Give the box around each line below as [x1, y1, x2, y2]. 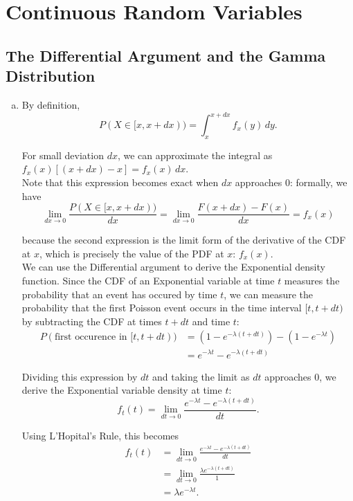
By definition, [21, 97, 80, 111]
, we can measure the [224, 286, 314, 301]
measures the [284, 273, 340, 288]
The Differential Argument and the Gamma [6, 44, 326, 66]
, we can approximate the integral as [117, 147, 273, 162]
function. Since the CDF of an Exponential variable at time [21, 273, 275, 288]
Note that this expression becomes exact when [21, 175, 219, 190]
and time [192, 313, 230, 328]
